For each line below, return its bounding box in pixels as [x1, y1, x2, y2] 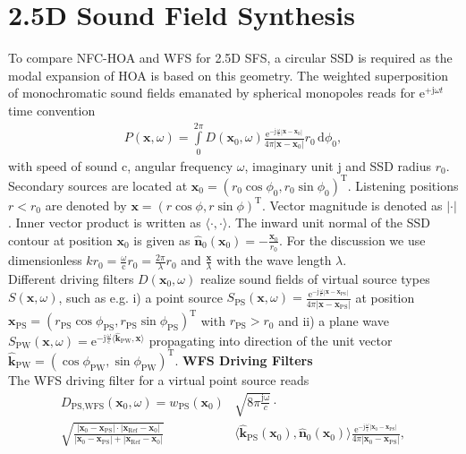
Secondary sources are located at [8, 176, 188, 194]
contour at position [8, 230, 113, 249]
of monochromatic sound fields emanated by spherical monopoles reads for [8, 83, 416, 102]
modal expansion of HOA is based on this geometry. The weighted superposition [8, 65, 449, 84]
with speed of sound [8, 156, 118, 175]
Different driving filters [8, 270, 134, 287]
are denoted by [45, 195, 127, 214]
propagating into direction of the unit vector [148, 330, 393, 349]
